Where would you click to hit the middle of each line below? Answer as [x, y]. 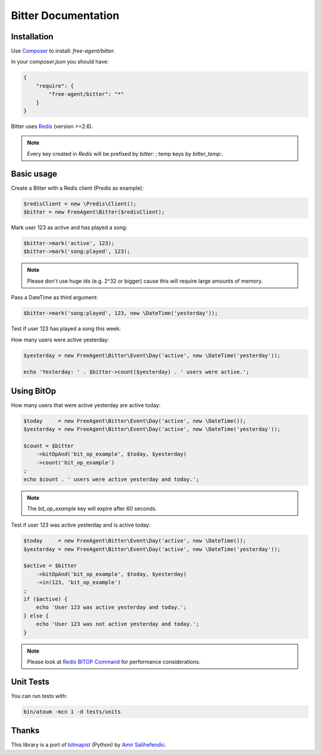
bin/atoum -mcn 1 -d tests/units [72, 712]
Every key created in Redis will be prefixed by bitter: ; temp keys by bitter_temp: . [125, 153]
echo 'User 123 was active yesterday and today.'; [111, 607]
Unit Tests [30, 682]
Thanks [25, 731]
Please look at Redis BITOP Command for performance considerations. [114, 662]
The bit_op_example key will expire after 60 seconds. [92, 508]
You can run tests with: [39, 696]
